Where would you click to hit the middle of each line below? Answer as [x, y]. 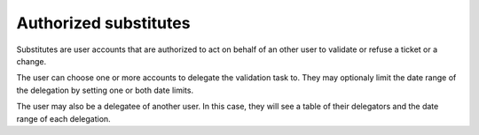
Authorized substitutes [103, 23]
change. [31, 61]
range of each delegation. [63, 118]
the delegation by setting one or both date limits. [105, 90]
